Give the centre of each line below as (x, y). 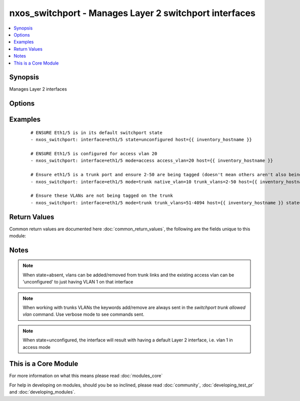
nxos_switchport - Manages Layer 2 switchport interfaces (132, 13)
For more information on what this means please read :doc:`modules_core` (86, 376)
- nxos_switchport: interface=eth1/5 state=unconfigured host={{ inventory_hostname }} (141, 140)
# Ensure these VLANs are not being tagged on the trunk (102, 196)
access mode (37, 347)
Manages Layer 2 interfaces (38, 89)
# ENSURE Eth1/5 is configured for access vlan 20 (94, 153)
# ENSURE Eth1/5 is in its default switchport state (96, 132)
